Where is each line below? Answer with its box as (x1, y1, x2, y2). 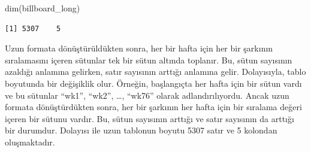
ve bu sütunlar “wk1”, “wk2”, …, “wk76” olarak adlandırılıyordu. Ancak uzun (5, 89, 289, 101)
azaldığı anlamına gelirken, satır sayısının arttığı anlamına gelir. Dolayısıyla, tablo (5, 65, 306, 78)
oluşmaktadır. (5, 135, 55, 148)
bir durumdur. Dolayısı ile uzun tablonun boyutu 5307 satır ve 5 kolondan (5, 124, 277, 136)
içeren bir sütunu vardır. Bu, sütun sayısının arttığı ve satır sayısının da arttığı (5, 112, 294, 124)
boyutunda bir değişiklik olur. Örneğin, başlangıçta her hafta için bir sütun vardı (5, 77, 302, 89)
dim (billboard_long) (5, 2, 80, 14)
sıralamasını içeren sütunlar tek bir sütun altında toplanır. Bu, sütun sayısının (5, 53, 292, 66)
